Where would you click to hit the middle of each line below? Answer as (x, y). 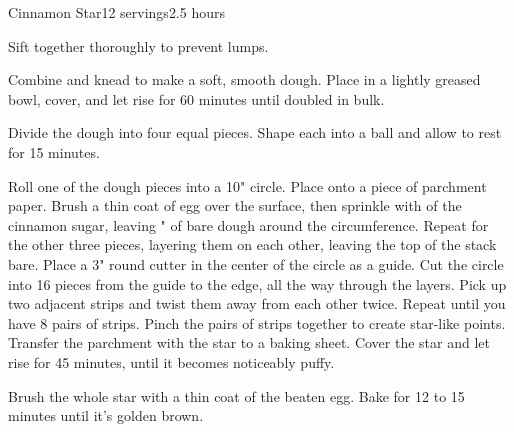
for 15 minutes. (54, 151)
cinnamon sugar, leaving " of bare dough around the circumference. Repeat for (248, 224)
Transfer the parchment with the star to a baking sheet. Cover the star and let (249, 342)
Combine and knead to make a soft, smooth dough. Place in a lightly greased (244, 79)
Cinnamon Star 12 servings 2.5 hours (117, 12)
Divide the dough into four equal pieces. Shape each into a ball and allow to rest (255, 132)
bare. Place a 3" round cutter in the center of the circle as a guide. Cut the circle (256, 263)
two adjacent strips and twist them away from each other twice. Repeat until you (257, 303)
